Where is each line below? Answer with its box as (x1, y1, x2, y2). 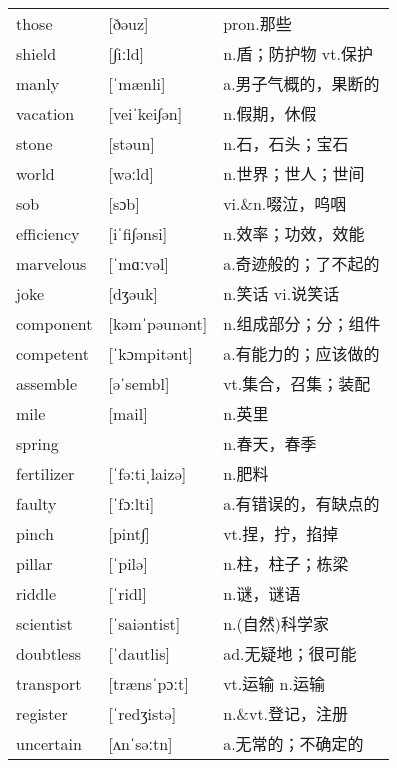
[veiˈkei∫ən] (108, 101, 183, 125)
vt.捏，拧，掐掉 (223, 522, 339, 546)
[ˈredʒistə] (108, 701, 177, 725)
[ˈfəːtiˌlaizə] (108, 461, 187, 485)
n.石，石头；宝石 (223, 132, 349, 156)
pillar (16, 551, 53, 575)
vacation (16, 101, 75, 125)
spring (16, 431, 59, 455)
